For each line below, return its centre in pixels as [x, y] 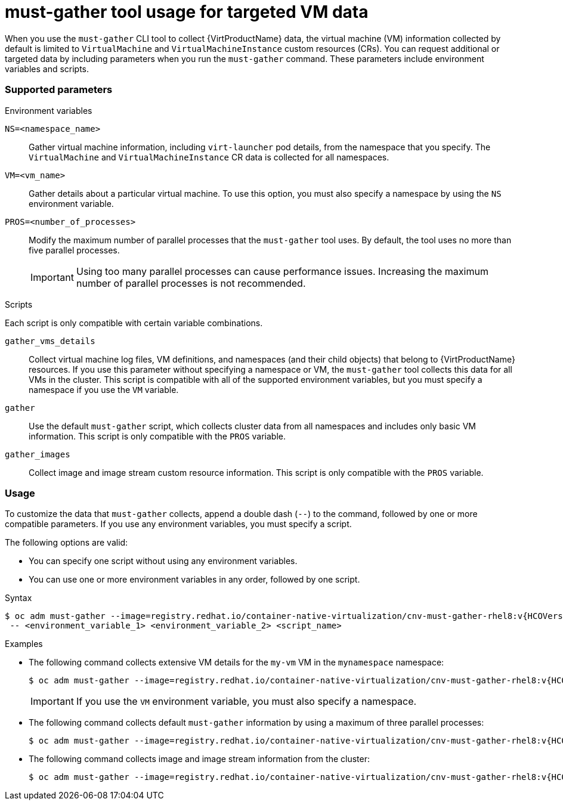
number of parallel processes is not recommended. [191, 283]
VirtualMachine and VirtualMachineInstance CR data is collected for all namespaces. [209, 157]
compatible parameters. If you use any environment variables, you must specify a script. [178, 524]
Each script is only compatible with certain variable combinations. [134, 323]
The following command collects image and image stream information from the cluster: [199, 759]
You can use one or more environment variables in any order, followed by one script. [194, 580]
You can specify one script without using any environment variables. [163, 561]
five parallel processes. [74, 250]
